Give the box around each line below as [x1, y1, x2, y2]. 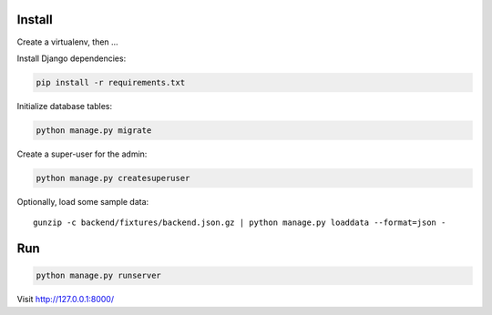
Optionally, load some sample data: [16, 196, 149, 207]
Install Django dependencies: [16, 53, 127, 64]
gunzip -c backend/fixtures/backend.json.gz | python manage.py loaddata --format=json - [33, 218, 446, 228]
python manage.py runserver [36, 270, 161, 281]
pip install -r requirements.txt [36, 77, 186, 87]
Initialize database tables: [16, 100, 113, 111]
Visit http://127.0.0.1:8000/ [16, 294, 114, 305]
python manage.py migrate [36, 125, 152, 136]
